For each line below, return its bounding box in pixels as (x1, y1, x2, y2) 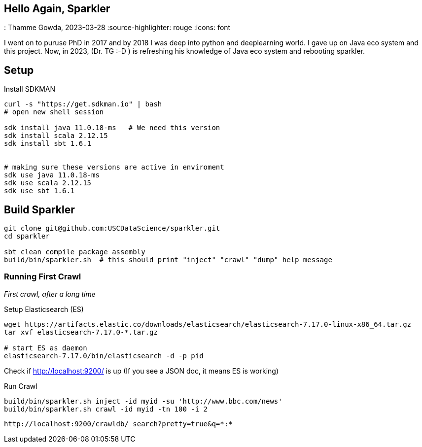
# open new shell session (4, 108, 104, 116)
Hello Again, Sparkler (4, 2, 110, 15)
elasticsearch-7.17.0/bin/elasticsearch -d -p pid (4, 351, 204, 360)
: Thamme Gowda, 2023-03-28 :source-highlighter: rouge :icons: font (4, 23, 231, 32)
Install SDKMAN (4, 85, 55, 94)
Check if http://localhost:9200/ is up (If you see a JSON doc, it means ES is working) (4, 366, 279, 375)
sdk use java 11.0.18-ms (4, 171, 100, 179)
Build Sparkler (4, 203, 75, 216)
